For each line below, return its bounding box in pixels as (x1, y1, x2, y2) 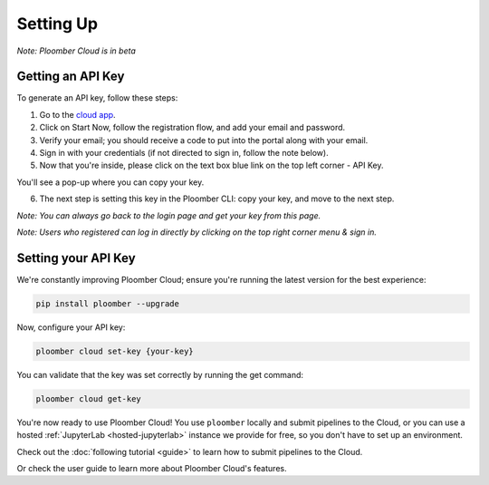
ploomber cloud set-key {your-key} (35, 345, 194, 356)
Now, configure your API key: (16, 322, 126, 333)
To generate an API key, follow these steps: (16, 92, 178, 103)
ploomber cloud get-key (35, 393, 142, 403)
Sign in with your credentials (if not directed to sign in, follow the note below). (39, 148, 330, 159)
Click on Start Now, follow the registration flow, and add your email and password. (39, 122, 346, 133)
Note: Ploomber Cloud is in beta (16, 45, 136, 56)
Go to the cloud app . (39, 109, 117, 120)
